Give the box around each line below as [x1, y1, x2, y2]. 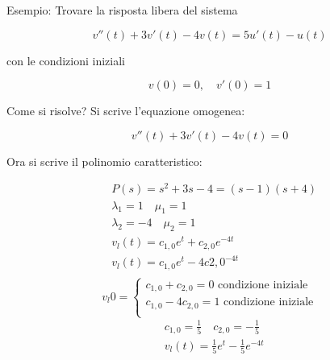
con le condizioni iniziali [6, 52, 126, 68]
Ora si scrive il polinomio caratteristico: [6, 152, 203, 169]
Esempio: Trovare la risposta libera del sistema [6, 2, 238, 18]
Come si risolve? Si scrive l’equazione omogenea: [6, 102, 245, 119]
